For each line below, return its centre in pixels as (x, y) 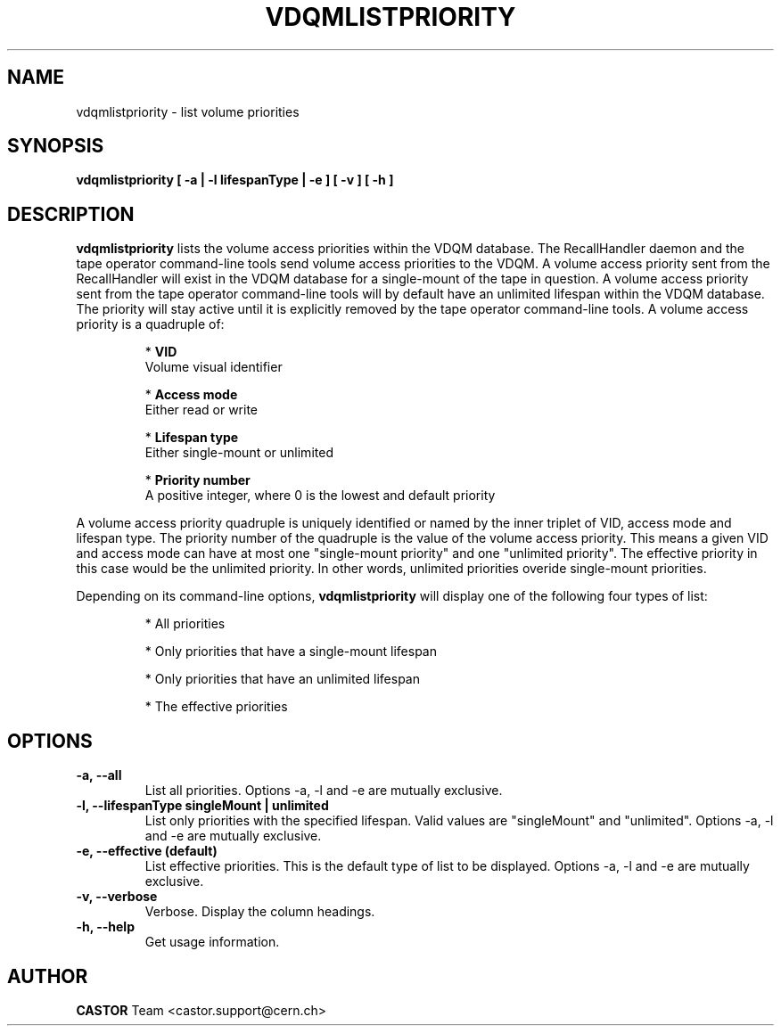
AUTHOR (48, 976)
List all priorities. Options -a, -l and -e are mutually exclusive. (324, 791)
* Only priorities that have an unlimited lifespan (282, 679)
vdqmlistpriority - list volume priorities (188, 111)
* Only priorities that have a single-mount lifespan (291, 652)
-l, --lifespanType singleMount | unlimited (202, 806)
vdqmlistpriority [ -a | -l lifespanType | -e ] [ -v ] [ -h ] (235, 180)
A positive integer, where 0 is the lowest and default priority (320, 496)
